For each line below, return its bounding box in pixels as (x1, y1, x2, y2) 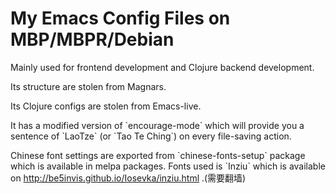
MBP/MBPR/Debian (10, 28, 175, 51)
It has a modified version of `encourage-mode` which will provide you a (10, 119, 305, 131)
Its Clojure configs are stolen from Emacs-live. (10, 100, 202, 112)
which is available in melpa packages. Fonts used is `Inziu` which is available (10, 160, 326, 172)
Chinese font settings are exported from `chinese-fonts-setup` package (10, 149, 306, 161)
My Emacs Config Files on (10, 7, 231, 30)
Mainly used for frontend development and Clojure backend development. (10, 61, 315, 73)
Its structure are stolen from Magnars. (10, 80, 167, 92)
